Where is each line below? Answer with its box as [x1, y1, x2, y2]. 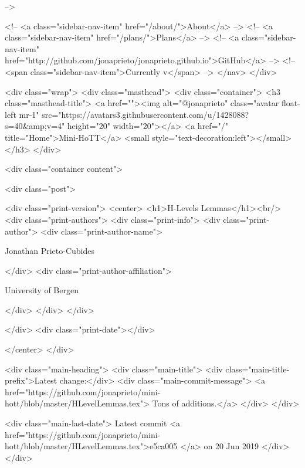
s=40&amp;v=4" [5, 120, 65, 132]
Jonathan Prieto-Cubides [5, 245, 94, 257]
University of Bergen [5, 284, 79, 296]
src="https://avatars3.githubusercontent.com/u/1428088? [42, 108, 249, 120]
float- [281, 97, 300, 109]
